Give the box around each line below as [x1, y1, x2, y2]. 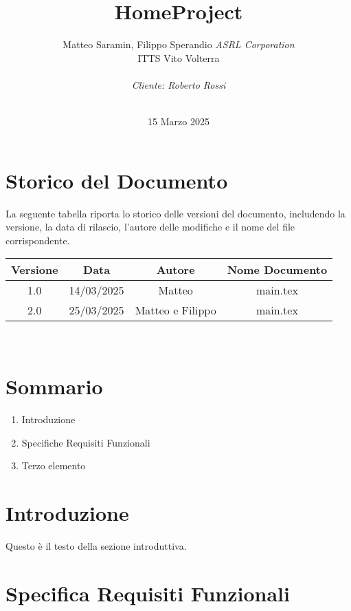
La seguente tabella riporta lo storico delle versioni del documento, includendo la [5, 206, 346, 220]
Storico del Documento [5, 166, 228, 194]
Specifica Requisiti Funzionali [5, 579, 290, 607]
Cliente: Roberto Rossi [131, 77, 226, 92]
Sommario [5, 372, 103, 400]
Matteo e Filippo [135, 302, 216, 319]
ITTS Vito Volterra [137, 50, 220, 65]
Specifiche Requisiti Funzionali [21, 435, 150, 449]
